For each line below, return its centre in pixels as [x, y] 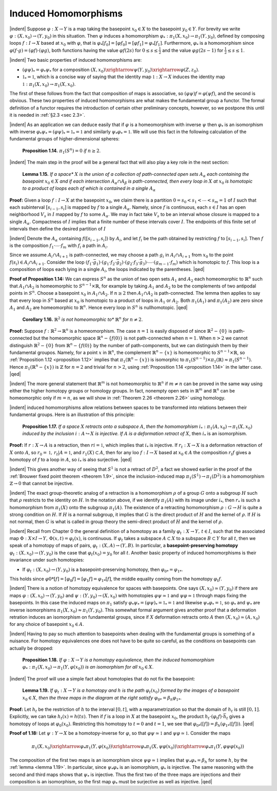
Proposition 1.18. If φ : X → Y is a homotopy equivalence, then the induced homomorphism [118, 660]
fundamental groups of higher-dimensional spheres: [65, 139]
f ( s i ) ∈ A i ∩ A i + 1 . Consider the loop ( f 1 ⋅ [51, 263]
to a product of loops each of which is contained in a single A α [89, 189]
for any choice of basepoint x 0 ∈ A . [47, 625]
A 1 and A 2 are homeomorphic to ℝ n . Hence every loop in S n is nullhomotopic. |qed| [98, 308]
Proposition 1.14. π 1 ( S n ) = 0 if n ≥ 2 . [62, 151]
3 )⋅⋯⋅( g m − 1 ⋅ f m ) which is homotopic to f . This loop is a [201, 263]
